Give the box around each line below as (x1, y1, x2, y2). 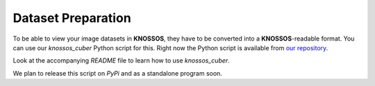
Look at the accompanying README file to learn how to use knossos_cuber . (12, 56, 231, 65)
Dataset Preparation (12, 10, 131, 25)
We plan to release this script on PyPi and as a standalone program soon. (12, 69, 222, 77)
